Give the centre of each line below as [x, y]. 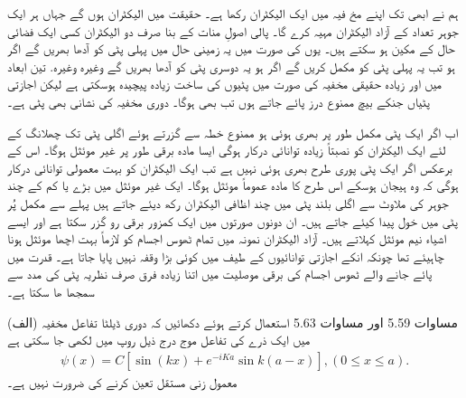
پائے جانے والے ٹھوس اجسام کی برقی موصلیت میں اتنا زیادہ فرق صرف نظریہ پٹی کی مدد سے [220, 274]
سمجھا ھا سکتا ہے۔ [51, 291]
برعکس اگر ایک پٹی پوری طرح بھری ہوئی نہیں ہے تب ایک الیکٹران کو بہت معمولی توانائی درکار [230, 167]
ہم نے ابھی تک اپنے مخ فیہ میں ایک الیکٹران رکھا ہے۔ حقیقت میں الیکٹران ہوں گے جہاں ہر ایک [233, 13]
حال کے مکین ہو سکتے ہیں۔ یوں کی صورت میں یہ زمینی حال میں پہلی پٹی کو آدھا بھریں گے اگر [231, 48]
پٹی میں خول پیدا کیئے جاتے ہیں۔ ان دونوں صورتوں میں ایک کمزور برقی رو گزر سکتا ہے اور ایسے [233, 220]
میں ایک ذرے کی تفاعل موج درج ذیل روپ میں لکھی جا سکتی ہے [159, 340]
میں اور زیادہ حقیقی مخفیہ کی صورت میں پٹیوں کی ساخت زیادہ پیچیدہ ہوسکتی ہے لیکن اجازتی [225, 84]
